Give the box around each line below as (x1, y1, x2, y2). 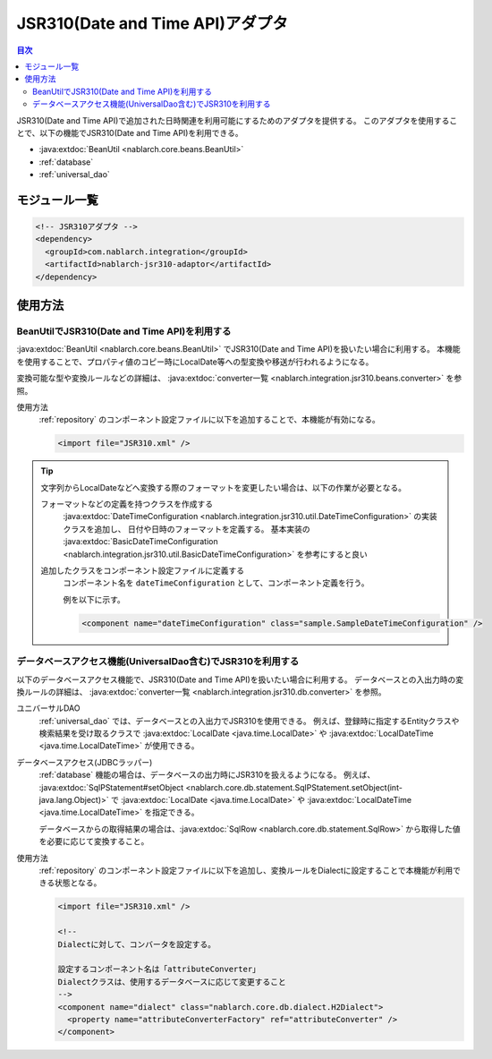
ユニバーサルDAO (16, 703, 81, 713)
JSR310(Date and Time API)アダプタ (16, 13, 289, 33)
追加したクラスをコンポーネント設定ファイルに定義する (40, 565, 245, 576)
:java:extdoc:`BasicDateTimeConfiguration (63, 536, 218, 547)
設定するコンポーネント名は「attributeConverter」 (57, 964, 261, 975)
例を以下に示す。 (63, 594, 125, 604)
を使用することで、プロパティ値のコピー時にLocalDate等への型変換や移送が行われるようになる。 (16, 356, 374, 367)
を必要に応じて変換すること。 (38, 836, 149, 847)
